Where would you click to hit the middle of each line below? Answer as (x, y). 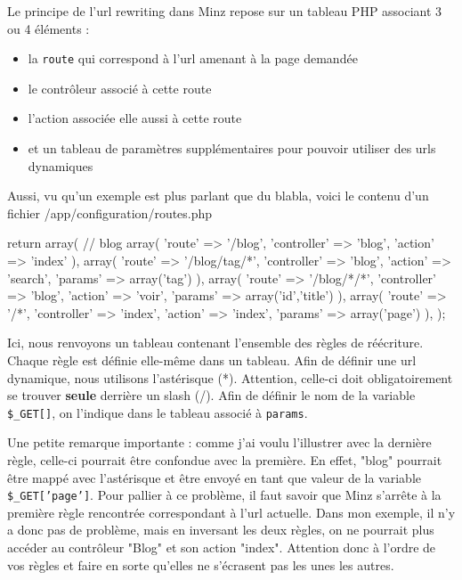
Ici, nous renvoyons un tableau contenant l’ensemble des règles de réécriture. (215, 343)
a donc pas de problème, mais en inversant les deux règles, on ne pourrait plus (221, 530)
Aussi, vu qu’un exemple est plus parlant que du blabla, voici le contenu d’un (218, 196)
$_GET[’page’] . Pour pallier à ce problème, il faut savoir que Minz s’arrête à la (224, 495)
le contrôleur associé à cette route (120, 88)
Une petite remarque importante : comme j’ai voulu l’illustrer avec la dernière (219, 442)
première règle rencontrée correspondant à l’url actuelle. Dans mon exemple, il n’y (231, 512)
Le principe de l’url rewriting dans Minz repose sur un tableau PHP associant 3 (225, 11)
